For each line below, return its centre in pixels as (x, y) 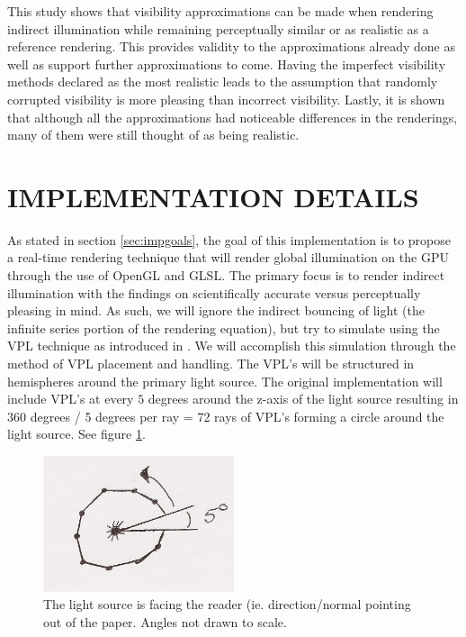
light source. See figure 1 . (76, 434)
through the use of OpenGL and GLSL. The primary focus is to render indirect (226, 275)
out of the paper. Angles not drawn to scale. (165, 621)
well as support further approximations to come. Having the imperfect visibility (227, 64)
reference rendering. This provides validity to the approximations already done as (231, 46)
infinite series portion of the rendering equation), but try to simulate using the (224, 328)
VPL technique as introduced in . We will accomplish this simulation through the (232, 346)
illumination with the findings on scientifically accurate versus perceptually (214, 292)
